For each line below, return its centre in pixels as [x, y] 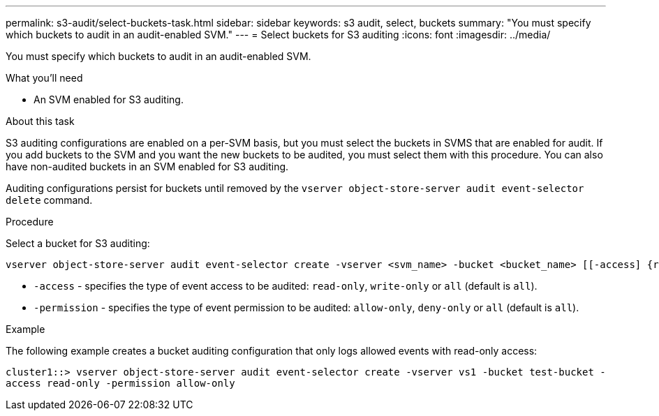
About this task [40, 121]
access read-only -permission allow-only [120, 383]
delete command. [49, 200]
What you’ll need [44, 78]
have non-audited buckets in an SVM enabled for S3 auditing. [147, 166]
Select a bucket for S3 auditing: [78, 243]
